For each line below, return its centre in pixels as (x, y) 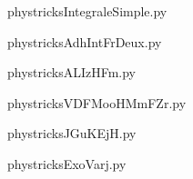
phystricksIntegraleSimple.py (87, 11)
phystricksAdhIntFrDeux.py (85, 41)
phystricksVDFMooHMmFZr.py (97, 102)
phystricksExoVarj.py (67, 163)
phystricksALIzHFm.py (71, 72)
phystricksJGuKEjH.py (72, 133)
